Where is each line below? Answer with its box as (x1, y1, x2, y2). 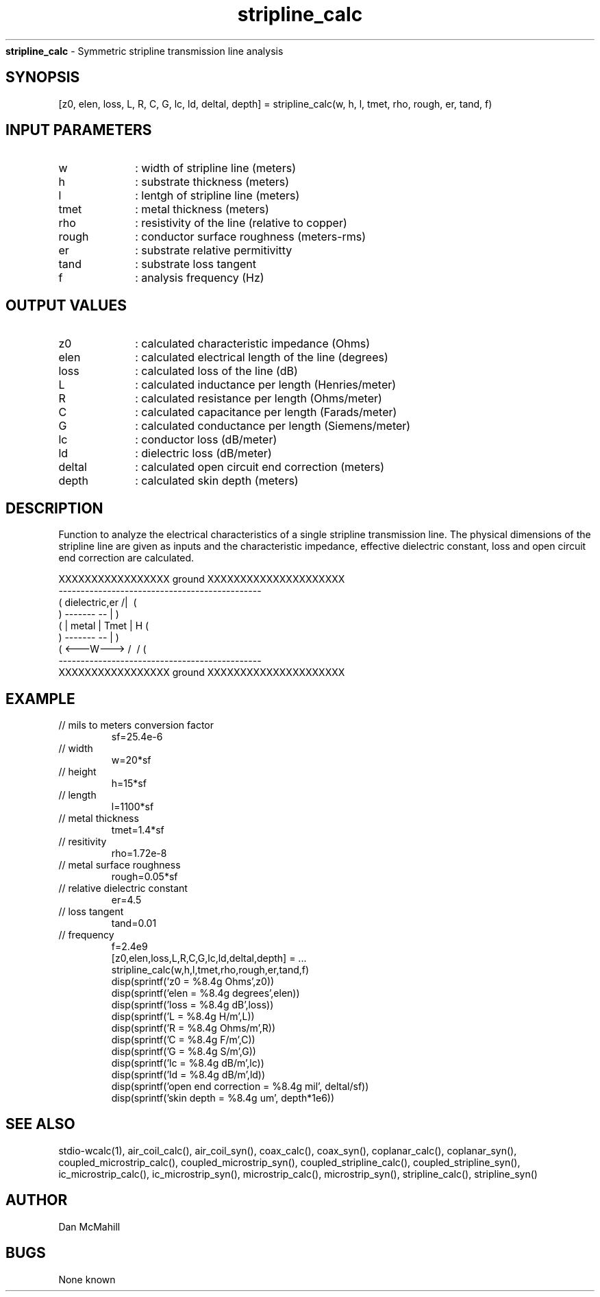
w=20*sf (111, 753, 151, 766)
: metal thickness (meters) (135, 202, 269, 217)
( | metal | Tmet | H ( (58, 620, 149, 632)
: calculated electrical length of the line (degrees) (135, 350, 388, 365)
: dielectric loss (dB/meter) (135, 446, 272, 461)
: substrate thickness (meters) (135, 175, 290, 189)
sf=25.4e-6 (111, 730, 163, 742)
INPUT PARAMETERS (5, 121, 152, 139)
